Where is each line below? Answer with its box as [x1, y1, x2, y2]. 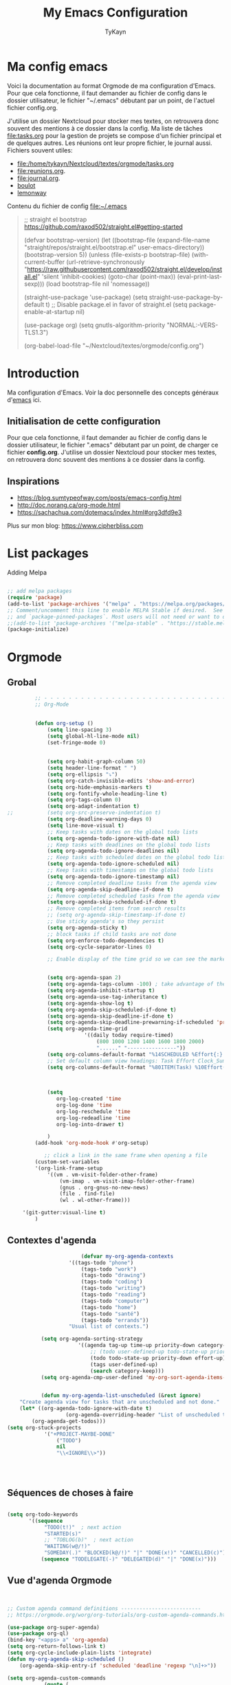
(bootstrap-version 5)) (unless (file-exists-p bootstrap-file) [23, 250, 190, 258]
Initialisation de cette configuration [7, 416, 161, 427]
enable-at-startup [23, 307, 75, 315]
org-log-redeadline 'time [56, 1115, 131, 1122]
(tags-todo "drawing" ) [80, 1272, 146, 1279]
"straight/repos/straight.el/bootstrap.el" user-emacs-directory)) [23, 243, 205, 252]
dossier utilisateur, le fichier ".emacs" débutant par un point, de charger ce [7, 441, 219, 449]
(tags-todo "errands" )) [80, 1317, 149, 1324]
